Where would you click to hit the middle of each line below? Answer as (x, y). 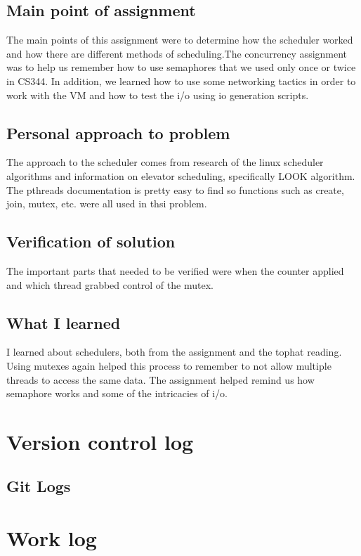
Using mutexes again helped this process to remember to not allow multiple (169, 365)
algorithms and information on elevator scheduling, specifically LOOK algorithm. (181, 175)
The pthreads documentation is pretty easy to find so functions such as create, (175, 189)
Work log (52, 538)
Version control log (100, 441)
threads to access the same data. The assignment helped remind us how (160, 379)
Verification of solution (91, 241)
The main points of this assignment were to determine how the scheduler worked (180, 40)
